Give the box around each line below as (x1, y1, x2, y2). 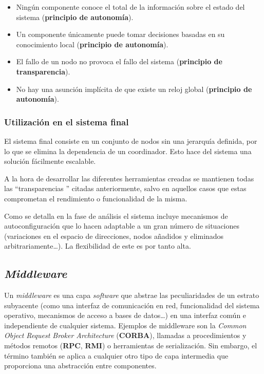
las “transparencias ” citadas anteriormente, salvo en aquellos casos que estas (4, 183, 247, 194)
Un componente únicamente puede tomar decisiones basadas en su (16, 29, 225, 40)
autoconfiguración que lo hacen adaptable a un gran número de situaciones (4, 220, 240, 231)
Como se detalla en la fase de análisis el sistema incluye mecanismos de (4, 210, 228, 221)
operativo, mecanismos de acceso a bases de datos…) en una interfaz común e (4, 310, 247, 321)
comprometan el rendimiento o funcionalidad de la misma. (4, 193, 187, 203)
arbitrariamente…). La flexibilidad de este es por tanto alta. (4, 240, 191, 251)
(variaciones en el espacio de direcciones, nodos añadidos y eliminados (4, 230, 224, 241)
